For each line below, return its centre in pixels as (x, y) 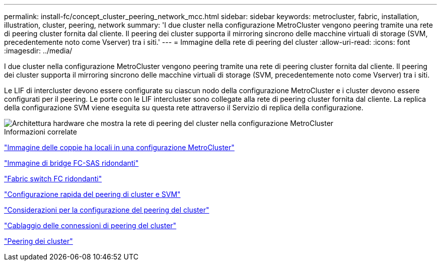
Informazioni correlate (41, 132)
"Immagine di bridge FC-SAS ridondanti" (71, 163)
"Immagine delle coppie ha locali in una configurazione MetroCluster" (119, 147)
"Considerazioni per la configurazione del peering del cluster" (107, 210)
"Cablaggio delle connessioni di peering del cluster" (90, 225)
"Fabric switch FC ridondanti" (53, 179)
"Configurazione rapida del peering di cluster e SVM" (92, 194)
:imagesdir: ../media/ (38, 51)
